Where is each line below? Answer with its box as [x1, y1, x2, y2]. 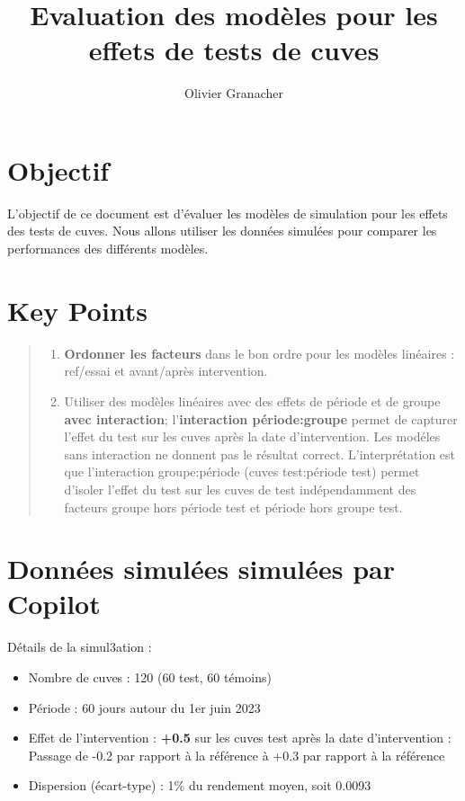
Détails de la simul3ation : [7, 637, 152, 656]
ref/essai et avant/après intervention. [64, 361, 268, 380]
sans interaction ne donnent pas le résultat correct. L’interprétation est [64, 444, 456, 463]
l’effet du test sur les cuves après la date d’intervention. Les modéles [64, 427, 441, 446]
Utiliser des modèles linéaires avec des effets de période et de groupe [64, 391, 441, 410]
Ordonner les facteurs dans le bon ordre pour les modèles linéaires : [64, 343, 455, 362]
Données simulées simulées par [7, 550, 396, 587]
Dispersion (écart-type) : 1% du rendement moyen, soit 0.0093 [28, 776, 371, 795]
